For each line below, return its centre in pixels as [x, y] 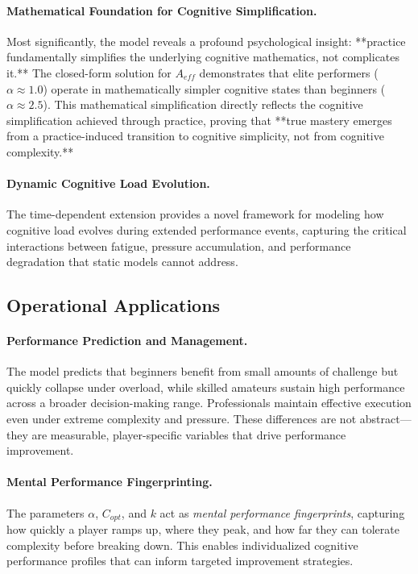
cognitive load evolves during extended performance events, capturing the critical [207, 229]
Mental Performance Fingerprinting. [110, 482]
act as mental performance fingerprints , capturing [282, 512]
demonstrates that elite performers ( [289, 72]
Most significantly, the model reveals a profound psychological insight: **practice [206, 41]
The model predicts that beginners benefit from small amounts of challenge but [203, 371]
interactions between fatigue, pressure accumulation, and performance [179, 245]
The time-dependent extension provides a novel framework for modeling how [195, 214]
